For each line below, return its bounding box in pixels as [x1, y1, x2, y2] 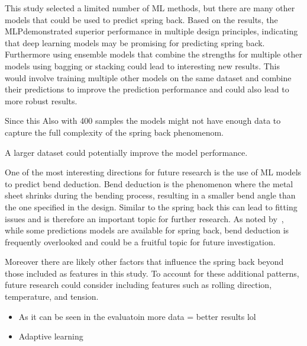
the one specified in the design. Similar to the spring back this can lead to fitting [5, 200, 298, 213]
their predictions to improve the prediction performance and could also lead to [5, 83, 289, 95]
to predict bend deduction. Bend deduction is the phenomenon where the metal [5, 177, 293, 190]
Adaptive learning [18, 330, 83, 342]
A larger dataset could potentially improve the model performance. [5, 146, 248, 158]
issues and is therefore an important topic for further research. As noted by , [5, 212, 284, 225]
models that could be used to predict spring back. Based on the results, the [5, 13, 278, 25]
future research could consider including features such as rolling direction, [5, 278, 272, 291]
